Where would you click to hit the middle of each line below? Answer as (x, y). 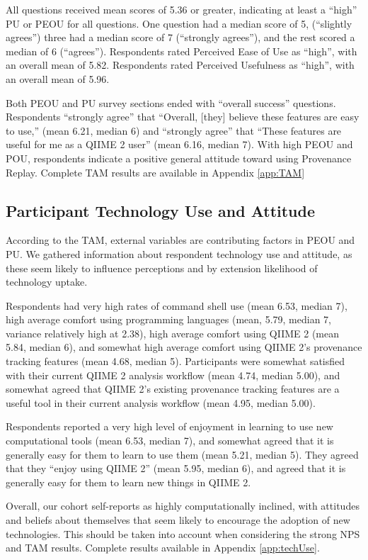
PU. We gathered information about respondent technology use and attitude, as (179, 253)
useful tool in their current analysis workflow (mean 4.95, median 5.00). (161, 402)
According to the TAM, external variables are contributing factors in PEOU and (180, 240)
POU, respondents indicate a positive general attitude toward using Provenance (179, 158)
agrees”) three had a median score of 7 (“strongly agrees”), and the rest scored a (180, 37)
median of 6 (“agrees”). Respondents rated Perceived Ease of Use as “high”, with (182, 51)
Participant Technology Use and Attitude (161, 210)
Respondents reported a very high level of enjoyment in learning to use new (169, 426)
